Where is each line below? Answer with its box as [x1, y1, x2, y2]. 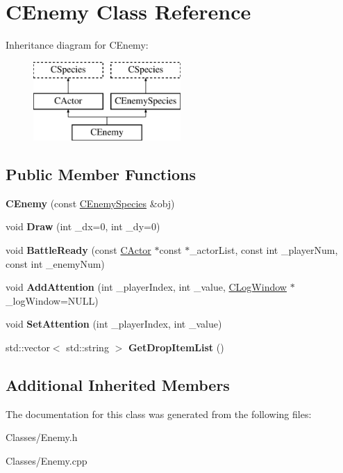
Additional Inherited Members [6, 374, 230, 396]
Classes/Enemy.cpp [6, 454, 87, 468]
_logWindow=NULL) [6, 293, 99, 307]
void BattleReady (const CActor [6, 243, 151, 257]
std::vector [6, 340, 50, 355]
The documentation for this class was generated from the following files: [6, 406, 312, 421]
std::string [66, 340, 109, 355]
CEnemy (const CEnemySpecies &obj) [6, 195, 175, 210]
